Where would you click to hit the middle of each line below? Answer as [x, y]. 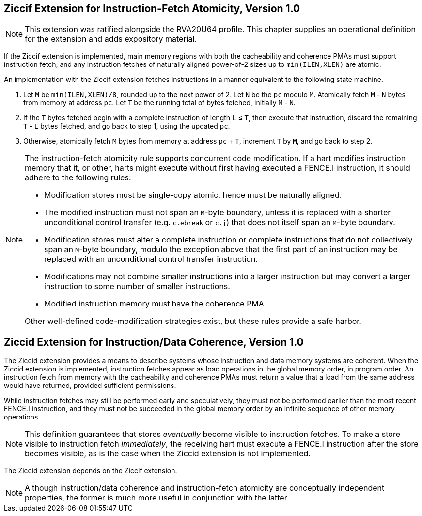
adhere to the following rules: [78, 178]
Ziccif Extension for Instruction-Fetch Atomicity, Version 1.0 [152, 8]
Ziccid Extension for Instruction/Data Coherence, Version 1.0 [154, 342]
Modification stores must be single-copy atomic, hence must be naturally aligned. [193, 195]
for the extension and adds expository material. [111, 39]
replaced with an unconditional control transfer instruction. [151, 259]
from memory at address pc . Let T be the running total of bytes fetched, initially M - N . [159, 103]
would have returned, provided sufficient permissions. [90, 386]
